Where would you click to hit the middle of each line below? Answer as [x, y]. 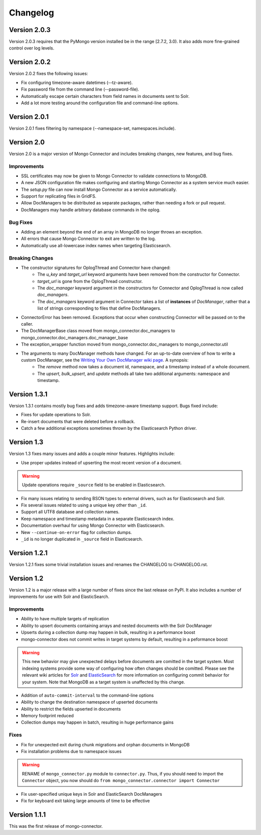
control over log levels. [32, 48]
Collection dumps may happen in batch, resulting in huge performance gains [97, 723]
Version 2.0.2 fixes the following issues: [49, 74]
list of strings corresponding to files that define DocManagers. [99, 308]
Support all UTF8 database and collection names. [70, 512]
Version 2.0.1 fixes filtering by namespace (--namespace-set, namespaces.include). [92, 128]
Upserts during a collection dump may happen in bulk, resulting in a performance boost [108, 632]
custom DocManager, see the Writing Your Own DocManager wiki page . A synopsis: [105, 360]
